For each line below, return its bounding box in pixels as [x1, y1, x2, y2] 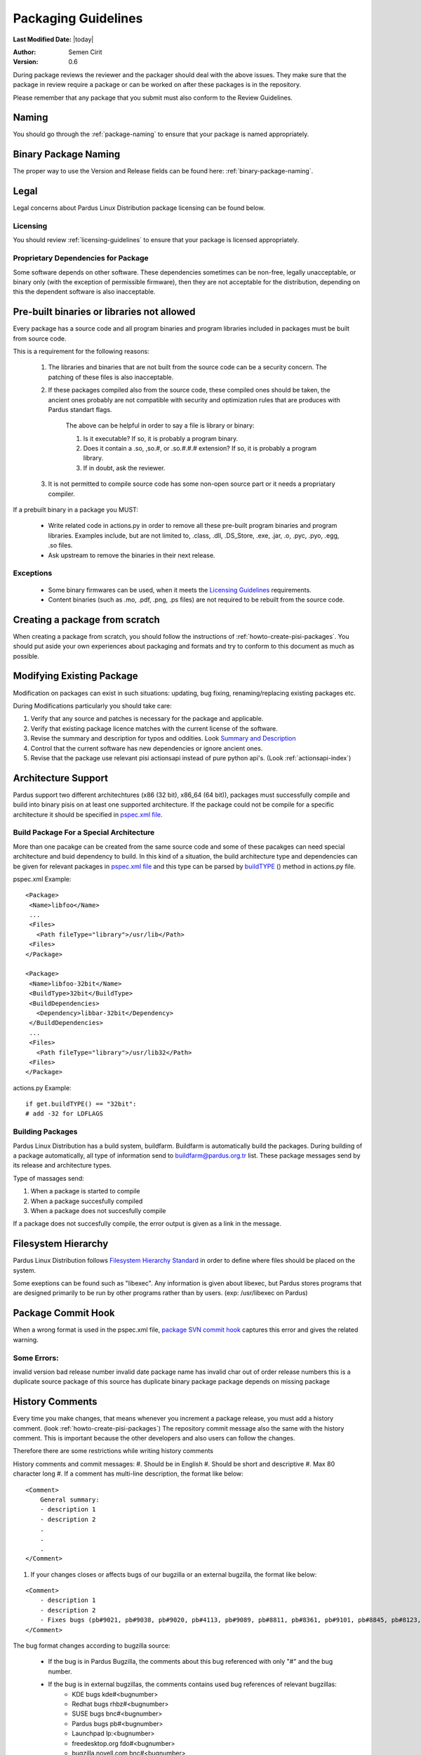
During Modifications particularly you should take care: [13, 701, 172, 710]
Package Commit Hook [13, 1307, 115, 1319]
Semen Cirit [68, 48, 102, 56]
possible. [13, 651, 40, 660]
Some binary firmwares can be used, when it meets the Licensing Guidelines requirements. [48, 585, 312, 594]
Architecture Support [13, 772, 109, 784]
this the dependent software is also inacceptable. [13, 288, 156, 296]
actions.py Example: [13, 1083, 72, 1092]
